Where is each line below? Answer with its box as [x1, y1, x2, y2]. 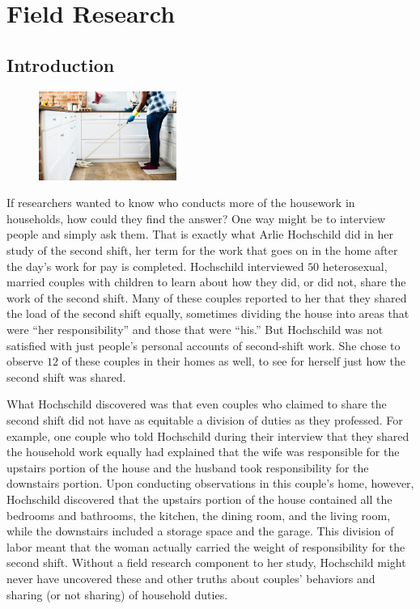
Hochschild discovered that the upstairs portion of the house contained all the [6, 490, 392, 507]
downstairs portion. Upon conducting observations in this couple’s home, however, [6, 475, 414, 492]
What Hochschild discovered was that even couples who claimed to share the [6, 395, 387, 412]
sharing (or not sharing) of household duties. [6, 586, 228, 603]
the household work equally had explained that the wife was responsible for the [6, 443, 400, 460]
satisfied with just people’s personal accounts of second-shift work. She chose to [6, 336, 401, 353]
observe [6, 353, 44, 370]
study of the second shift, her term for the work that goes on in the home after [6, 242, 398, 259]
